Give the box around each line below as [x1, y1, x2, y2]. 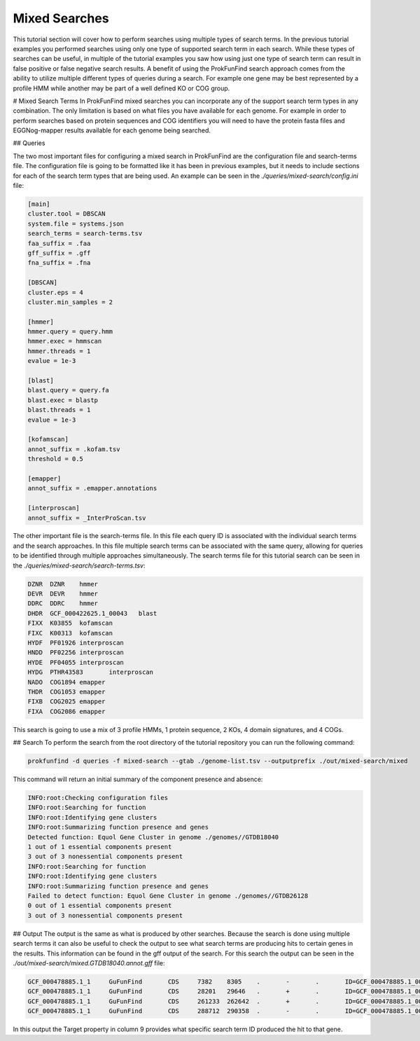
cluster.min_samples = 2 [27, 298, 113, 306]
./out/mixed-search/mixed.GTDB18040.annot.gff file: [13, 958, 165, 967]
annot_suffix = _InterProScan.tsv [27, 513, 146, 522]
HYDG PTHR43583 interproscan [27, 668, 154, 676]
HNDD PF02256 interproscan [27, 649, 124, 656]
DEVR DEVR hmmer [27, 590, 98, 598]
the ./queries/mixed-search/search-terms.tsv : [13, 561, 146, 570]
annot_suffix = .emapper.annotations [27, 484, 157, 492]
